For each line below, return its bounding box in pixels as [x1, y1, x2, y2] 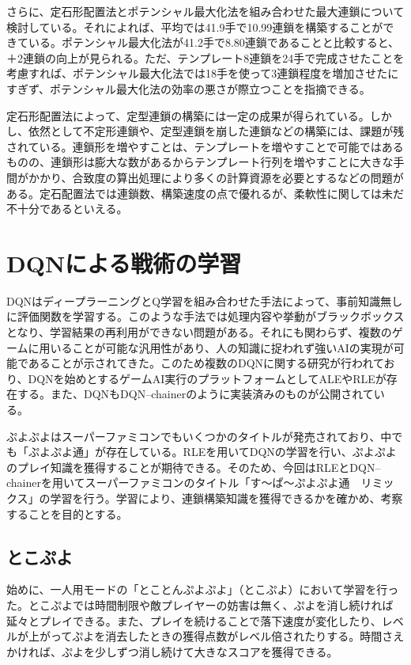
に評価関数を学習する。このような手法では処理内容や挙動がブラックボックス [6, 308, 405, 325]
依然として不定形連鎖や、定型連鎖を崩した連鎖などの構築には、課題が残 [28, 123, 405, 139]
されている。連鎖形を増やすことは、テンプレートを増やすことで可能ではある [6, 138, 404, 154]
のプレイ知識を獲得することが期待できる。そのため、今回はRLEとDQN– [6, 458, 381, 475]
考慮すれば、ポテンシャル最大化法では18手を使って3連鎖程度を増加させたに [6, 65, 399, 82]
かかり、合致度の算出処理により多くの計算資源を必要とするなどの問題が [28, 169, 404, 185]
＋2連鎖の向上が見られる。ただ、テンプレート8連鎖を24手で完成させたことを [6, 49, 405, 66]
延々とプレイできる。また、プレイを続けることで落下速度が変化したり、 [6, 612, 382, 629]
